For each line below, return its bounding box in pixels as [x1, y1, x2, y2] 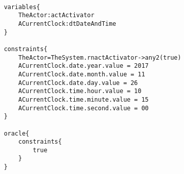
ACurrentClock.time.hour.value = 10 [18, 88, 142, 95]
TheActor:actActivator [18, 12, 95, 19]
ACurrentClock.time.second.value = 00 [18, 104, 149, 112]
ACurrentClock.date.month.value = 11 [18, 70, 145, 78]
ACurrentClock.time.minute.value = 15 [18, 96, 149, 103]
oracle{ [4, 129, 29, 137]
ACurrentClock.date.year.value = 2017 [18, 62, 149, 70]
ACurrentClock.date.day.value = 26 [18, 79, 138, 86]
